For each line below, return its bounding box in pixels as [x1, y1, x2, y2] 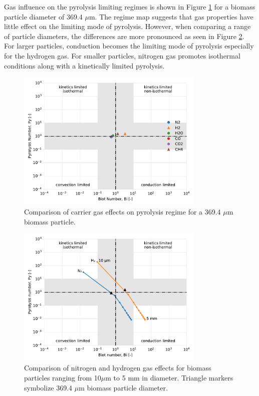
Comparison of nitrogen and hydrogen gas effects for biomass [24, 362, 211, 373]
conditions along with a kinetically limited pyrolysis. [4, 60, 165, 70]
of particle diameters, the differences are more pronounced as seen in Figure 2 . [4, 30, 244, 41]
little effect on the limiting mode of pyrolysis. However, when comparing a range [4, 21, 251, 31]
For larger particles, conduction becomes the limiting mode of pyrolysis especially [4, 40, 254, 51]
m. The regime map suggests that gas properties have [89, 11, 253, 21]
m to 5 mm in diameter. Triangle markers [105, 372, 233, 382]
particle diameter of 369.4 [4, 11, 83, 21]
